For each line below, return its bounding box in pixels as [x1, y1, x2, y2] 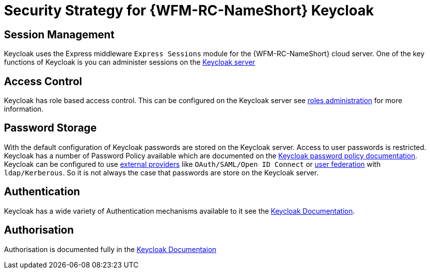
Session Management [4, 28, 115, 41]
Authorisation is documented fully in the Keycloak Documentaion [4, 245, 217, 254]
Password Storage [4, 122, 97, 135]
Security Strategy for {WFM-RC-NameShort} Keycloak [4, 2, 374, 19]
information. [4, 105, 44, 114]
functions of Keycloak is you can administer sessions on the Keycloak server [4, 58, 256, 67]
